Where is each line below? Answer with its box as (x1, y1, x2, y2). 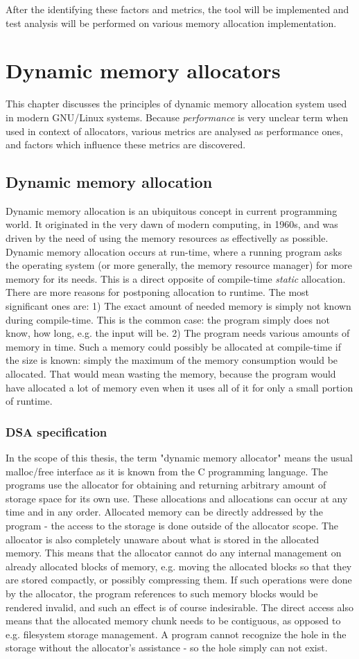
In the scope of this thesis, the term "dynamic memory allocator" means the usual (6, 450, 353, 465)
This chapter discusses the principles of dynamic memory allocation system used (6, 96, 347, 111)
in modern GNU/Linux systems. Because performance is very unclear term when (6, 109, 349, 124)
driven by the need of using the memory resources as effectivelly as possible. (6, 231, 329, 245)
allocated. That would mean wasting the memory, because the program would (6, 367, 336, 381)
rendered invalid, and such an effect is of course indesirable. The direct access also (6, 599, 353, 614)
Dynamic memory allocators (6, 56, 281, 85)
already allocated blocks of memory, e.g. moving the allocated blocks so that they (6, 559, 352, 573)
